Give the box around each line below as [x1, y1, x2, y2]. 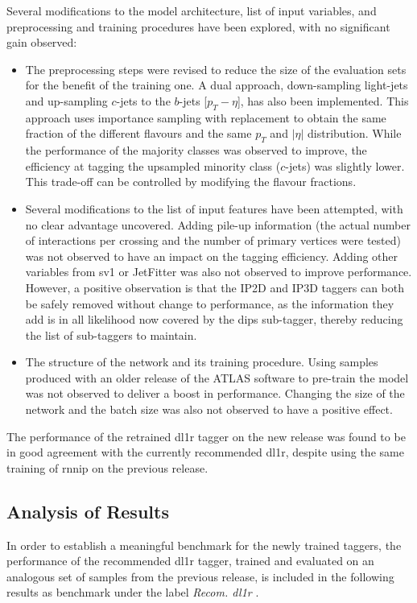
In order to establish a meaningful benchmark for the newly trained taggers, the [6, 536, 402, 553]
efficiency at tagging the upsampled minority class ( [25, 157, 281, 174]
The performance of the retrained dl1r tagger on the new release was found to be [6, 427, 406, 444]
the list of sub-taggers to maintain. [25, 326, 197, 343]
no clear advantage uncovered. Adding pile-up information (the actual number [25, 216, 411, 233]
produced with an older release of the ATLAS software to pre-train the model [25, 369, 409, 386]
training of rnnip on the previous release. [6, 459, 208, 476]
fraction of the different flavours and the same [25, 125, 252, 142]
